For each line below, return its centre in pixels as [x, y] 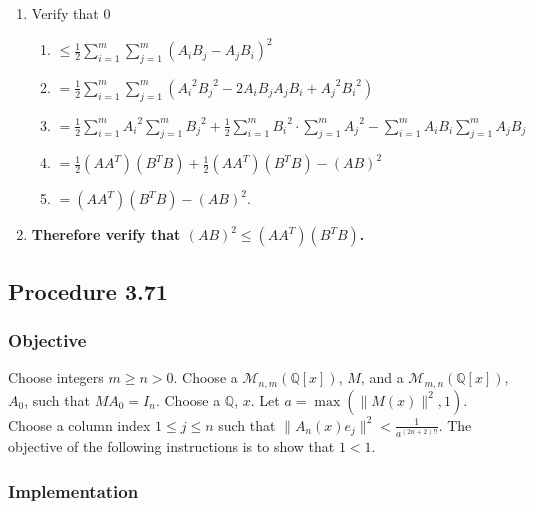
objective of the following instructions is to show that [171, 446]
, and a [382, 377]
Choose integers [56, 377]
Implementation [73, 490]
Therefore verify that [106, 234]
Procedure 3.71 [88, 290]
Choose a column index [79, 424]
